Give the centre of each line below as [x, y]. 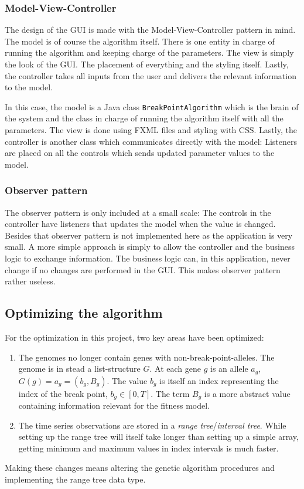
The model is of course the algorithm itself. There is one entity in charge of [140, 41]
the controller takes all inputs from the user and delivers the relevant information [151, 75]
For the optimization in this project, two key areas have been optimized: [134, 337]
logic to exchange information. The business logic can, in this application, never [148, 258]
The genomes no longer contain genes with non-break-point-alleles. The [146, 357]
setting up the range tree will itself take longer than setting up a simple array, [158, 437]
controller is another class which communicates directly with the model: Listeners [151, 141]
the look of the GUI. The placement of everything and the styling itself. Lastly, [147, 64]
